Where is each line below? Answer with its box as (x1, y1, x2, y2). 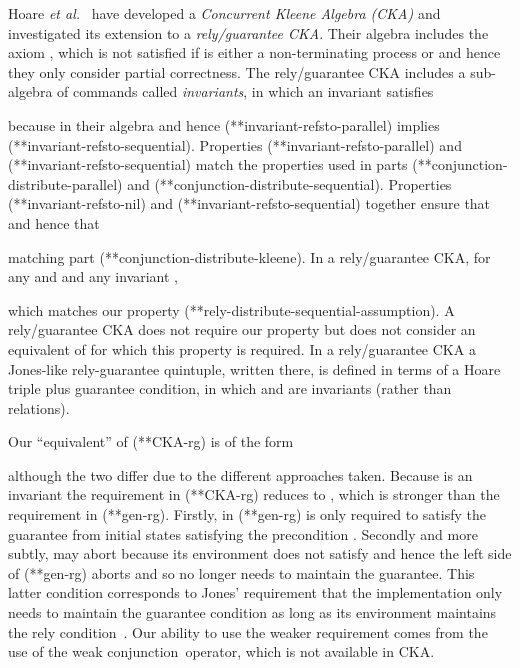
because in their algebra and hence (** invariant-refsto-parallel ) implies (8, 114, 440, 135)
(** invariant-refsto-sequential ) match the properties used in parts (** (8, 154, 432, 175)
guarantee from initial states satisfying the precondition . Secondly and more (8, 523, 478, 544)
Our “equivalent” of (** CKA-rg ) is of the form (8, 431, 294, 452)
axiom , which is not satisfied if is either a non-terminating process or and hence (8, 42, 501, 63)
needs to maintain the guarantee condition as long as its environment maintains (8, 602, 497, 623)
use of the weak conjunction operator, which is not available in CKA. (8, 641, 435, 662)
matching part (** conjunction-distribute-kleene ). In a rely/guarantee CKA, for (8, 246, 491, 267)
